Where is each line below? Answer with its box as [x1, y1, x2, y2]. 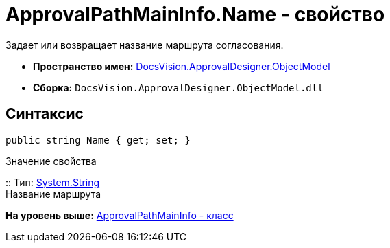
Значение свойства [5, 155, 97, 167]
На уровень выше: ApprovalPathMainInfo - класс [5, 209, 234, 221]
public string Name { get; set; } [5, 134, 191, 146]
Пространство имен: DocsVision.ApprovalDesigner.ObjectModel [33, 60, 330, 72]
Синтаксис [5, 105, 84, 123]
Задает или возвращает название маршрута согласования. [5, 38, 284, 51]
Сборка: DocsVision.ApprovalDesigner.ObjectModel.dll [33, 81, 324, 93]
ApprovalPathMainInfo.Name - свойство [5, 3, 385, 26]
